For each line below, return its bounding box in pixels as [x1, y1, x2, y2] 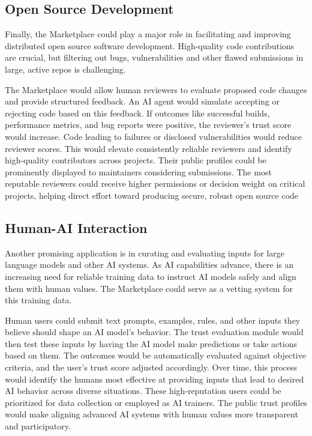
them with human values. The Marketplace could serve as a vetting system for [5, 282, 293, 294]
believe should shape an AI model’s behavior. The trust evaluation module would [5, 325, 304, 338]
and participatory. [5, 420, 71, 432]
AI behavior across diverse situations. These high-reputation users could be [5, 384, 281, 397]
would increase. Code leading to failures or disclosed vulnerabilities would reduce [5, 130, 302, 142]
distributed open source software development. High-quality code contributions [5, 39, 295, 52]
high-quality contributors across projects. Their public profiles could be [5, 154, 266, 166]
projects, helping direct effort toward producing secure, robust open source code [5, 189, 299, 201]
